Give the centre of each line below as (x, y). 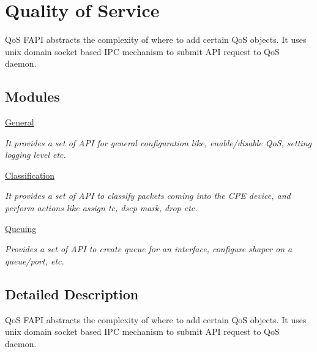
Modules (32, 96)
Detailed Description (72, 294)
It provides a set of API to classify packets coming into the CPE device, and (148, 196)
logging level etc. (35, 155)
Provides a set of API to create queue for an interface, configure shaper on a (149, 249)
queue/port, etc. (35, 260)
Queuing (21, 228)
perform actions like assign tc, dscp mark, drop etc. (101, 208)
